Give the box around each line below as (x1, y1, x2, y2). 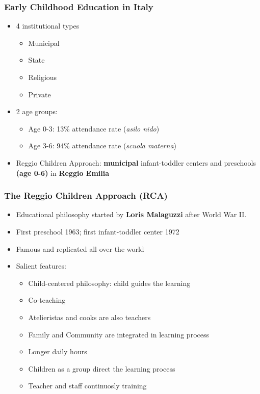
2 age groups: (16, 106, 58, 117)
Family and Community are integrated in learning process (28, 329, 210, 339)
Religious (28, 72, 57, 82)
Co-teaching (28, 295, 66, 305)
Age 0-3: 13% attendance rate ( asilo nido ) (28, 123, 160, 134)
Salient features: (16, 260, 66, 271)
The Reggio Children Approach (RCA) (4, 189, 168, 202)
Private (28, 89, 51, 99)
